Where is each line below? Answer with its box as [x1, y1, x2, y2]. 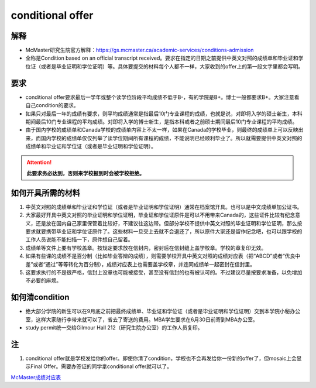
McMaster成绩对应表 [11, 373, 61, 380]
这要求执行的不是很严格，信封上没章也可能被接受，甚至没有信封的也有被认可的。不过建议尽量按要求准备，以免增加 [25, 269, 303, 276]
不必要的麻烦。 [25, 277, 61, 284]
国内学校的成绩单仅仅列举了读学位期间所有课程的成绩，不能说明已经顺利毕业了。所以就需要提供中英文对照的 [40, 135, 303, 142]
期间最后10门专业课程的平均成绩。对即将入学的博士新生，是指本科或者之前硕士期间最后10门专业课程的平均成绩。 [25, 118, 298, 125]
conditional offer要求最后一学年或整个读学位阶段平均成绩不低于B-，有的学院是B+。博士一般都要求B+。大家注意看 [25, 94, 300, 101]
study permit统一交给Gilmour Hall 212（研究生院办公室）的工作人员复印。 [25, 324, 203, 331]
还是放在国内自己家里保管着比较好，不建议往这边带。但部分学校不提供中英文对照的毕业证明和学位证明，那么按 [35, 219, 303, 226]
